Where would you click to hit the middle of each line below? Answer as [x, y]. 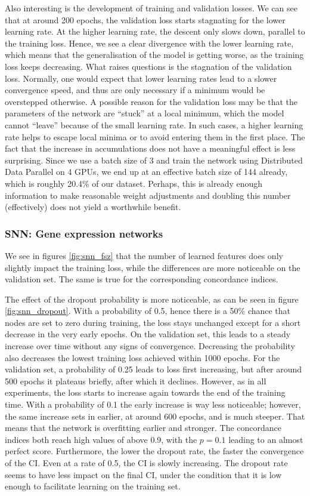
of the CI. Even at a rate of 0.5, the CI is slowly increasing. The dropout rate [146, 463]
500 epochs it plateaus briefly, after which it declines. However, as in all [136, 381]
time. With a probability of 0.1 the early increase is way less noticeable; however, [153, 404]
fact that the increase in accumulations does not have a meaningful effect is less [150, 148]
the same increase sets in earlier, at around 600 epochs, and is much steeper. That [155, 416]
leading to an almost [266, 439]
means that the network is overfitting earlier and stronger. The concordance [143, 428]
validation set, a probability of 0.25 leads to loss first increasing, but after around [154, 369]
